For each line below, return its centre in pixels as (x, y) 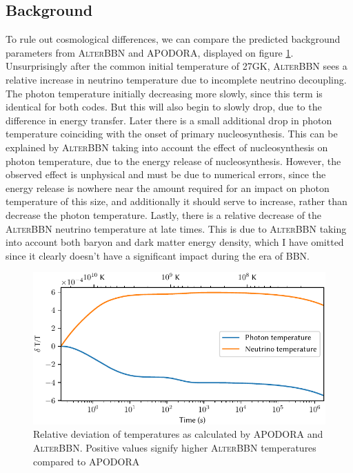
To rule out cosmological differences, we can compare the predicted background (173, 39)
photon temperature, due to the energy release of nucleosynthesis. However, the (173, 161)
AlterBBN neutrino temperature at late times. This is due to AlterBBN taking (176, 228)
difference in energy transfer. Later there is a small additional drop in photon (169, 120)
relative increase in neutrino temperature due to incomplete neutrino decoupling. (176, 79)
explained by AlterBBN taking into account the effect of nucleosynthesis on (167, 147)
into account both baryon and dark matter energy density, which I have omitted (175, 242)
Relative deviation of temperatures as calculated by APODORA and (178, 434)
